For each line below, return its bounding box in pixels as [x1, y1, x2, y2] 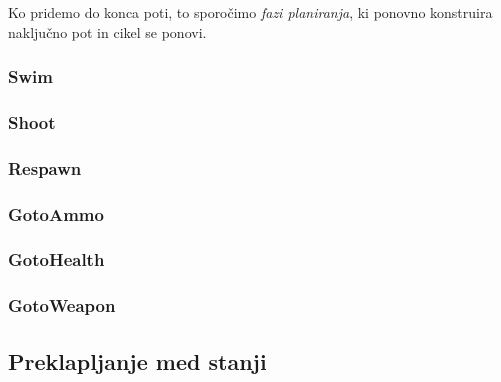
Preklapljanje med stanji [8, 345, 267, 376]
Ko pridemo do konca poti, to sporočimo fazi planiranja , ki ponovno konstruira [8, 2, 493, 22]
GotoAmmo [8, 201, 104, 226]
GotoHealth [8, 247, 105, 272]
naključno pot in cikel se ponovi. [8, 21, 207, 42]
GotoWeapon [8, 293, 116, 318]
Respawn [8, 155, 82, 180]
